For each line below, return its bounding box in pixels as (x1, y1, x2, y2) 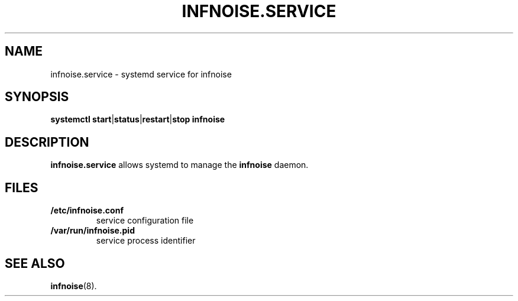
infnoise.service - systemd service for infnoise (50, 69, 232, 79)
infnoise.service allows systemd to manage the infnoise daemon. (50, 160, 309, 170)
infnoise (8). (50, 280, 97, 291)
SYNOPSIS (5, 89, 69, 105)
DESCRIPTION (5, 134, 89, 150)
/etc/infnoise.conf (50, 205, 124, 216)
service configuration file (96, 215, 194, 226)
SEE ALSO (5, 255, 65, 271)
